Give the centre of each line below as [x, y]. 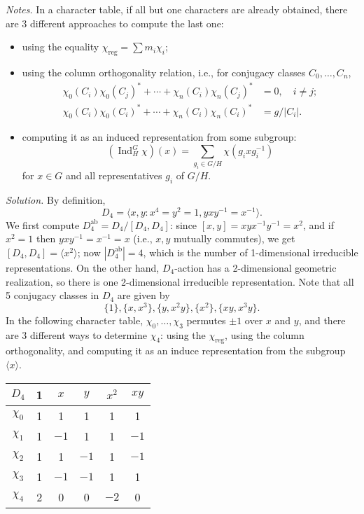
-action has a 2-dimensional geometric [255, 267]
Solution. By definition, [56, 200]
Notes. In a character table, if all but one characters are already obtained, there [177, 9]
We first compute [43, 224]
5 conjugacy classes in [52, 295]
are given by [143, 295]
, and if [318, 224]
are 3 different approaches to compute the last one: [115, 23]
